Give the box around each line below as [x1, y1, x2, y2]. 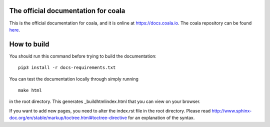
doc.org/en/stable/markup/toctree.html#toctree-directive [9, 115, 127, 121]
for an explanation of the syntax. [128, 115, 195, 121]
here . [9, 26, 20, 32]
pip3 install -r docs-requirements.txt [18, 65, 116, 70]
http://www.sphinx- [211, 107, 252, 113]
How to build [9, 40, 49, 48]
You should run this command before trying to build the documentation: [9, 53, 157, 59]
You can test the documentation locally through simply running [9, 75, 138, 82]
